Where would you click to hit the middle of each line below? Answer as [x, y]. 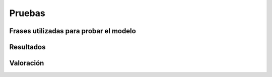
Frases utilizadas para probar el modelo [73, 31]
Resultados [27, 47]
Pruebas [27, 13]
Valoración [27, 63]
